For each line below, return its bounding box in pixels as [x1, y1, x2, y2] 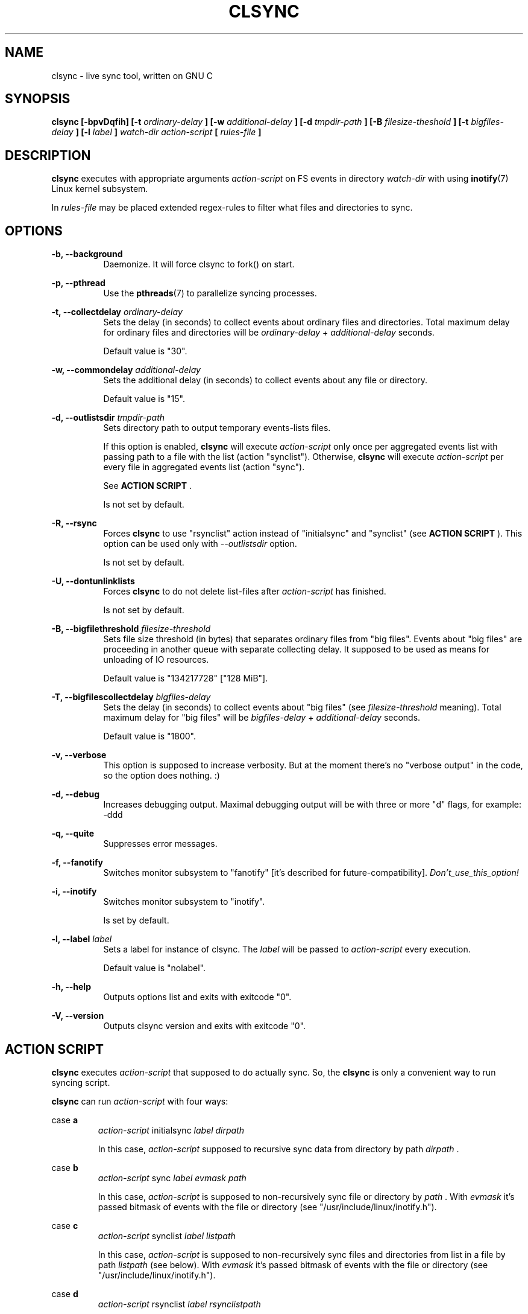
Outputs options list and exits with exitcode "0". [103, 992, 292, 1003]
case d [51, 1288, 78, 1299]
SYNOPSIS [5, 91, 71, 107]
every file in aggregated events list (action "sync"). [103, 462, 305, 473]
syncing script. [51, 1077, 110, 1088]
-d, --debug [51, 789, 99, 800]
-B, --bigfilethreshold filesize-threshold [51, 624, 211, 634]
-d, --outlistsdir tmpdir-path [51, 412, 165, 423]
